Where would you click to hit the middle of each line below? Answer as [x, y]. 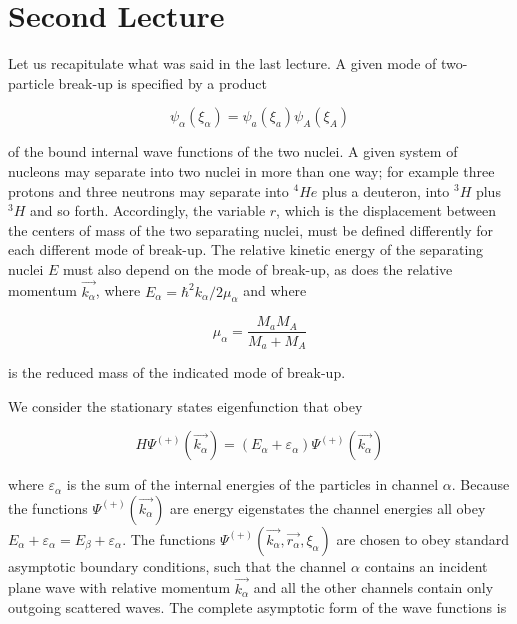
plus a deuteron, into [385, 190]
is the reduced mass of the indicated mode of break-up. [177, 372]
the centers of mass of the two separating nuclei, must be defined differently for [251, 229]
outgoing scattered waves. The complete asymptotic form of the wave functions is [257, 607]
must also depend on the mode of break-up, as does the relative [258, 268]
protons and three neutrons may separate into [148, 190]
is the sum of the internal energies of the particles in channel [252, 484]
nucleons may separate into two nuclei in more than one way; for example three [251, 170]
